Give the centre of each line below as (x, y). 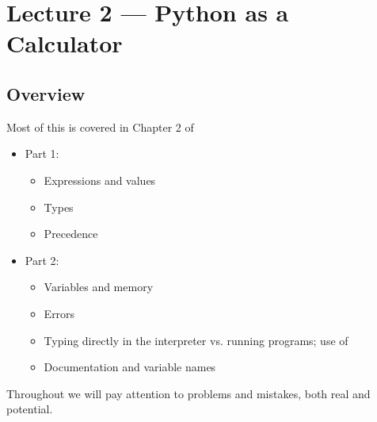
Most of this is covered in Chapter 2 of (100, 127)
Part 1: (42, 153)
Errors (59, 313)
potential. (30, 409)
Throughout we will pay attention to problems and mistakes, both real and (188, 393)
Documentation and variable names (130, 367)
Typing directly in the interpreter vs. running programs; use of (196, 340)
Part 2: (42, 260)
